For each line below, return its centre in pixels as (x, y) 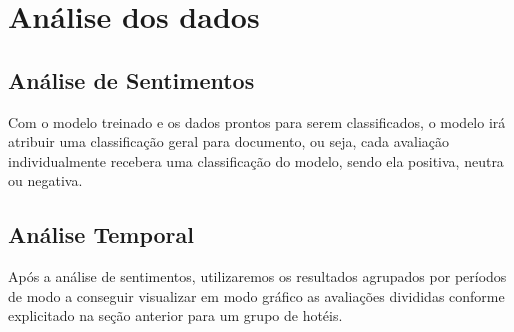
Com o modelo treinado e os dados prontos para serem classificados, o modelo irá (257, 121)
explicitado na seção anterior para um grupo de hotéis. (175, 315)
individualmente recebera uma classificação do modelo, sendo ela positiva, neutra (256, 160)
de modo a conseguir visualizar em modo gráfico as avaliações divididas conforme (256, 295)
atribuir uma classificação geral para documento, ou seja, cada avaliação (228, 141)
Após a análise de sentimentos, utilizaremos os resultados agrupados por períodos (257, 276)
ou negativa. (45, 180)
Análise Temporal (101, 234)
